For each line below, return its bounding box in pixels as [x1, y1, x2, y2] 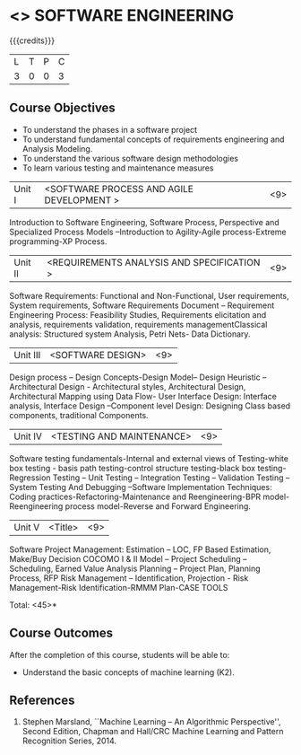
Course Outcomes [9, 626, 114, 641]
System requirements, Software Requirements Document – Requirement [9, 300, 275, 311]
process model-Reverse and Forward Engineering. [64, 500, 251, 512]
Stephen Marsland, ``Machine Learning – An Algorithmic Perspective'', [21, 716, 281, 727]
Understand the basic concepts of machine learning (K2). [21, 666, 235, 678]
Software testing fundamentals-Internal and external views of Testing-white [9, 452, 289, 463]
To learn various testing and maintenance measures [21, 162, 214, 173]
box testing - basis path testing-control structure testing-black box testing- [9, 462, 287, 473]
